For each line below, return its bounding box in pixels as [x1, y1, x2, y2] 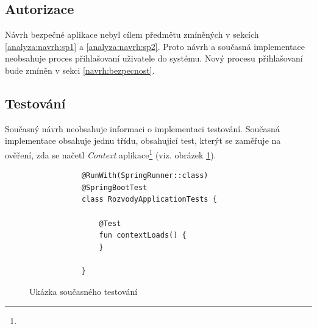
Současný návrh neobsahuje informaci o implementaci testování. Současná [5, 122, 280, 135]
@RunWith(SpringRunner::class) [81, 171, 208, 180]
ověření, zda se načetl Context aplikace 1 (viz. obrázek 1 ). [5, 146, 216, 161]
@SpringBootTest [81, 183, 148, 192]
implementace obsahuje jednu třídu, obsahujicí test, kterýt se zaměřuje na [5, 134, 281, 147]
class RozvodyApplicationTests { [81, 195, 217, 204]
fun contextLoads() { [99, 231, 187, 240]
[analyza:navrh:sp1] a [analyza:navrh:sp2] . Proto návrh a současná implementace [5, 40, 305, 52]
